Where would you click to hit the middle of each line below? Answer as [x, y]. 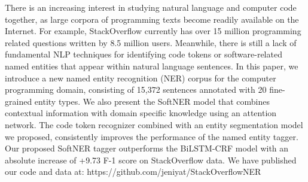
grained [19, 101]
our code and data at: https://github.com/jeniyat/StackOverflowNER [133, 172]
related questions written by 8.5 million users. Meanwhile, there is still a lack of [151, 42]
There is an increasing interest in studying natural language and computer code [151, 7]
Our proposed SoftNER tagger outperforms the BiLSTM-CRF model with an [147, 148]
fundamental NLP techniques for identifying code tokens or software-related [144, 54]
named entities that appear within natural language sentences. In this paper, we [152, 66]
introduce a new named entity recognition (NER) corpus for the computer [141, 78]
